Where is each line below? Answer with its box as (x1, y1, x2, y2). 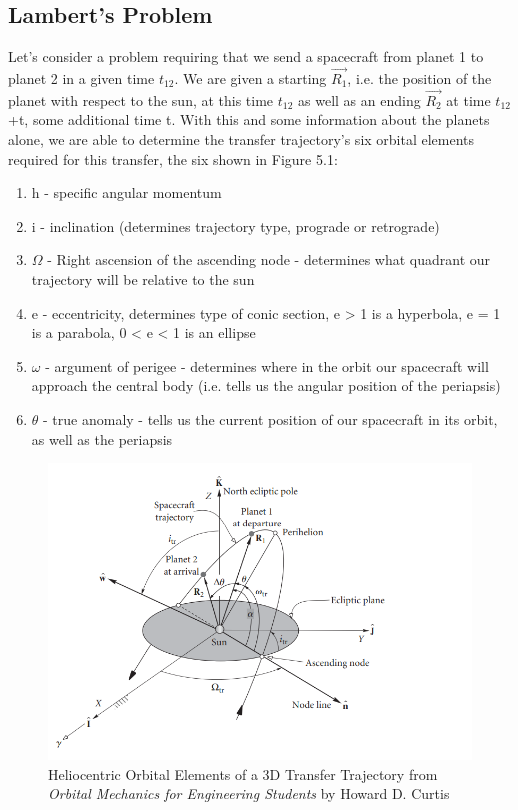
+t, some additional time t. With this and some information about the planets (8, 109, 490, 130)
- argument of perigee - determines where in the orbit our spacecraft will (45, 355, 489, 376)
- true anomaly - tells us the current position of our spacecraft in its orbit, (43, 408, 498, 429)
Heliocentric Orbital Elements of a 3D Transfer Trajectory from (48, 763, 438, 784)
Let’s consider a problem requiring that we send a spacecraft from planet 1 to (8, 46, 484, 67)
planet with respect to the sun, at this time (8, 89, 274, 110)
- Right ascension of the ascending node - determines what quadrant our (47, 249, 491, 270)
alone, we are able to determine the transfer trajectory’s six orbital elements (8, 129, 475, 150)
